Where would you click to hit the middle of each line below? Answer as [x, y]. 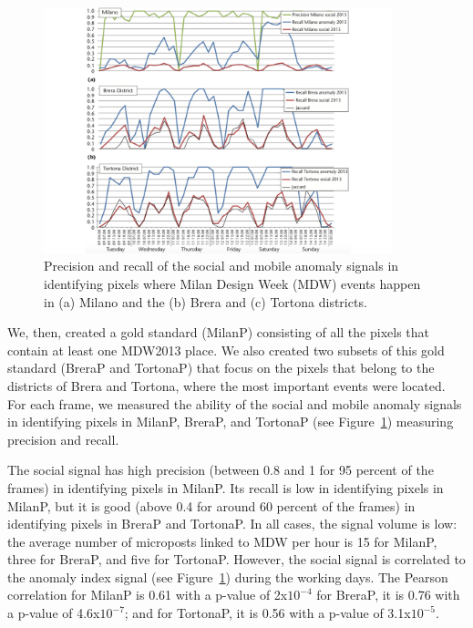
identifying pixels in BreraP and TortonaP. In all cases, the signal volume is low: [232, 524]
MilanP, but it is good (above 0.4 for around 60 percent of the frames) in [211, 505]
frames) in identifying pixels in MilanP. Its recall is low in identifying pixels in [226, 487]
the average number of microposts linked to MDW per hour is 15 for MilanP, [222, 541]
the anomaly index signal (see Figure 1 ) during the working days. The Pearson [228, 577]
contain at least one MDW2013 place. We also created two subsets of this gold [226, 350]
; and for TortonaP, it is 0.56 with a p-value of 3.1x [267, 613]
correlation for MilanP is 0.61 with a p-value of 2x [148, 595]
